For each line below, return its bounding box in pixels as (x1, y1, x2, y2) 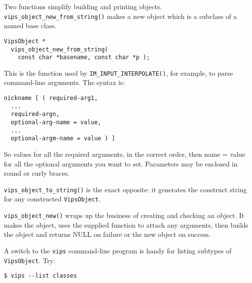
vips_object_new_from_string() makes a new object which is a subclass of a (4, 11, 237, 21)
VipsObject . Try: (4, 255, 55, 265)
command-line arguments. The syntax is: (4, 77, 125, 87)
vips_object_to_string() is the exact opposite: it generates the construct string (4, 184, 247, 194)
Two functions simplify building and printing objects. (4, 1, 162, 11)
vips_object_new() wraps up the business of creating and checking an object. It (4, 210, 245, 220)
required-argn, (11, 111, 60, 118)
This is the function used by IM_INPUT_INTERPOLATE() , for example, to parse (4, 67, 233, 78)
